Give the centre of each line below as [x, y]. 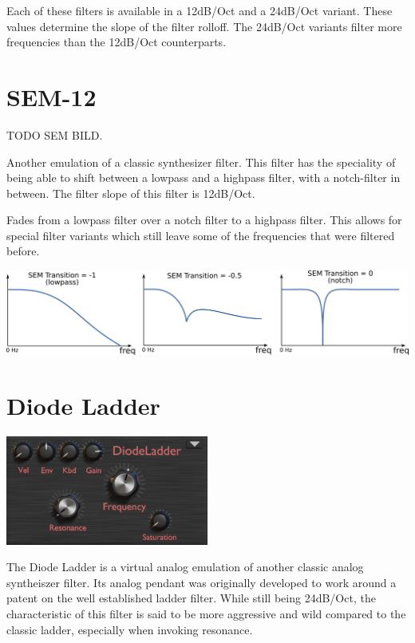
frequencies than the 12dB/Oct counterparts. [117, 42]
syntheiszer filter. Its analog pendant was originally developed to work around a [202, 582]
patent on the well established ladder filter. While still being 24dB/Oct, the [191, 598]
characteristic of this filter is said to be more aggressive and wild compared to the [206, 614]
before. [23, 251]
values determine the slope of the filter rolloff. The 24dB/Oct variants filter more [204, 26]
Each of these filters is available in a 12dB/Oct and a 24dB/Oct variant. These [200, 10]
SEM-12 [51, 96]
